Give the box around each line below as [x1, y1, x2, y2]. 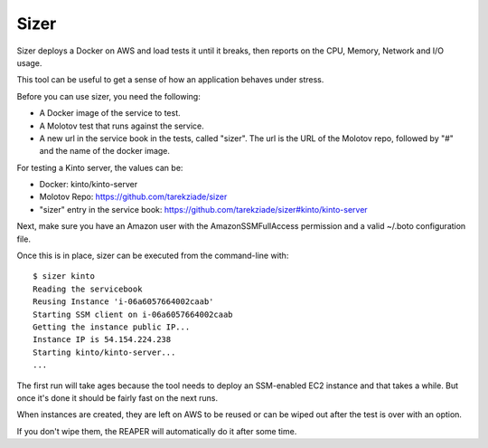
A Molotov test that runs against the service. [39, 120, 205, 131]
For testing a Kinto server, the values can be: [16, 162, 183, 173]
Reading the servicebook [33, 283, 143, 294]
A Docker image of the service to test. [39, 108, 181, 119]
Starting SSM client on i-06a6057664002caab [33, 309, 234, 319]
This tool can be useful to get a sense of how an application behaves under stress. [16, 74, 324, 85]
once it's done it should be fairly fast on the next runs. [16, 392, 219, 403]
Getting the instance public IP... [33, 321, 191, 332]
